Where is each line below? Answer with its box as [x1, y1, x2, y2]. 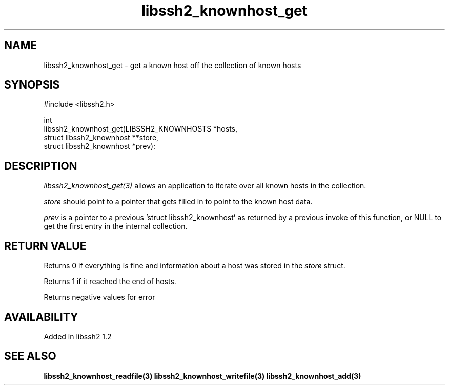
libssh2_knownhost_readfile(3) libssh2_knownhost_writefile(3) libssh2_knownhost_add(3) [44, 371, 361, 380]
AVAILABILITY [4, 310, 78, 323]
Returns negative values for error [44, 293, 155, 302]
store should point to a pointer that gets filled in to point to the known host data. [44, 197, 313, 206]
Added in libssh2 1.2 [44, 332, 112, 341]
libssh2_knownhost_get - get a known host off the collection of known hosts [44, 60, 301, 70]
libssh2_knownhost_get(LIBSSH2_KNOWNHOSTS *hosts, [44, 124, 238, 134]
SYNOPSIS [4, 78, 60, 92]
